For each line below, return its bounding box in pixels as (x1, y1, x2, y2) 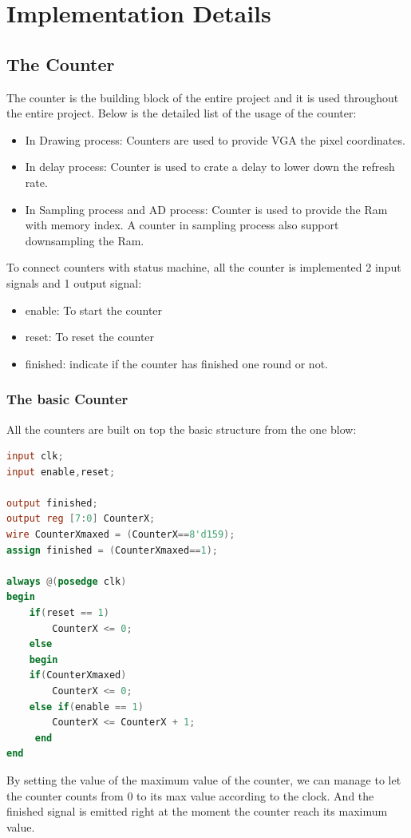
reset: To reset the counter (25, 328, 155, 345)
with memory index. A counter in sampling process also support (25, 216, 339, 233)
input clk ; (6, 451, 64, 463)
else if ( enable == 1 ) (29, 701, 144, 713)
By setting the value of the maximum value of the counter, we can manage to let (6, 771, 401, 788)
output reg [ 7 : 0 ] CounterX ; (6, 513, 156, 525)
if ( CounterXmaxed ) (29, 669, 127, 681)
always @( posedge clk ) (6, 575, 127, 587)
